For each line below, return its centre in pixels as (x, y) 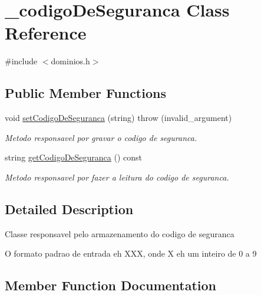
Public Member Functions (85, 93)
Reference (46, 33)
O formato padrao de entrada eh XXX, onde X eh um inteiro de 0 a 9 (131, 253)
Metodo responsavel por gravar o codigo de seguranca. (101, 137)
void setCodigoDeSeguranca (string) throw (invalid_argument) (118, 118)
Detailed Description (69, 209)
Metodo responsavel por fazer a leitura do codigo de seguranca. (117, 177)
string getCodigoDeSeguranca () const (74, 157)
